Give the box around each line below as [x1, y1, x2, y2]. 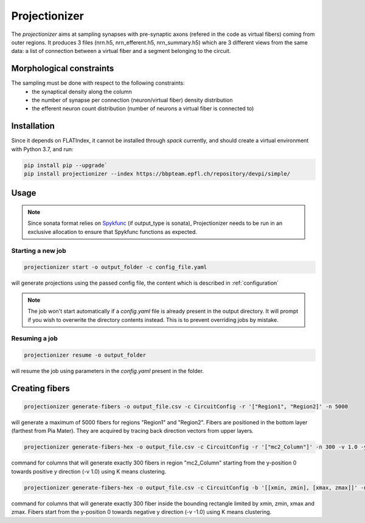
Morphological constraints [11, 63, 114, 74]
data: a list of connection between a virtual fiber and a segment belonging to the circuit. [11, 48, 231, 55]
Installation [11, 121, 55, 131]
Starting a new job [11, 246, 66, 255]
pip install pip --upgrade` [24, 162, 108, 169]
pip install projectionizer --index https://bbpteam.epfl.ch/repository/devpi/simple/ [24, 171, 291, 177]
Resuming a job [11, 334, 58, 343]
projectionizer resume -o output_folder [24, 352, 146, 359]
